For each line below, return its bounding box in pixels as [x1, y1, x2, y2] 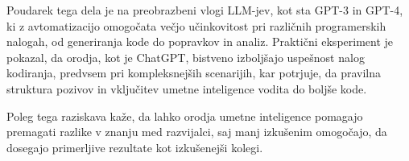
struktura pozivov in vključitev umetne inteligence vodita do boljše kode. [6, 80, 367, 97]
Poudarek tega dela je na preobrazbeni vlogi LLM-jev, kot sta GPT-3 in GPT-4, [6, 2, 403, 18]
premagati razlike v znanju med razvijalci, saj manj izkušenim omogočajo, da [6, 123, 387, 140]
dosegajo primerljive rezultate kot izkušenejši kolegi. [6, 138, 263, 155]
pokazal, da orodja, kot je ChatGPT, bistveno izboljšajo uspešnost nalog [6, 48, 365, 65]
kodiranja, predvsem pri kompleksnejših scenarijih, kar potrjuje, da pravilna [6, 64, 382, 81]
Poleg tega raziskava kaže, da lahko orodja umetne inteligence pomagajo [6, 107, 363, 124]
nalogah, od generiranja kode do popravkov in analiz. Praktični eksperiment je [6, 33, 394, 50]
